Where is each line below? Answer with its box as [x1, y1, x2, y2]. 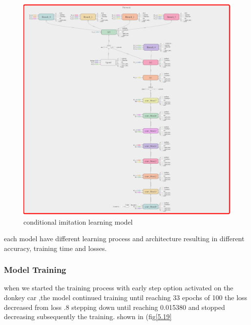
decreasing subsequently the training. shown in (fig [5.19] [4, 311, 172, 322]
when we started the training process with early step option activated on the [4, 283, 233, 293]
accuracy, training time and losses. [4, 243, 107, 253]
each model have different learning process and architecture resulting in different [4, 233, 245, 243]
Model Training [4, 264, 66, 276]
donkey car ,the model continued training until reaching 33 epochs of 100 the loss [4, 292, 248, 302]
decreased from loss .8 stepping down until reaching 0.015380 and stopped [4, 302, 225, 312]
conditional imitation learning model [23, 217, 133, 227]
